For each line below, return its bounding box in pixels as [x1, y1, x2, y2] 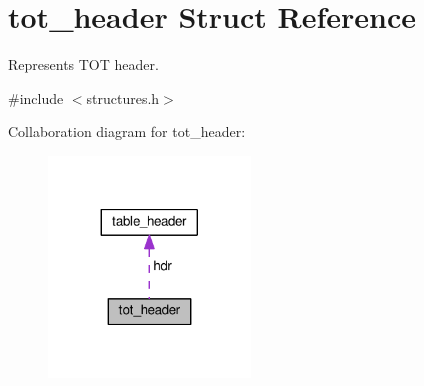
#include [8, 87, 64, 108]
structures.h [86, 87, 160, 108]
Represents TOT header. [8, 54, 159, 75]
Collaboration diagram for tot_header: [8, 121, 246, 142]
